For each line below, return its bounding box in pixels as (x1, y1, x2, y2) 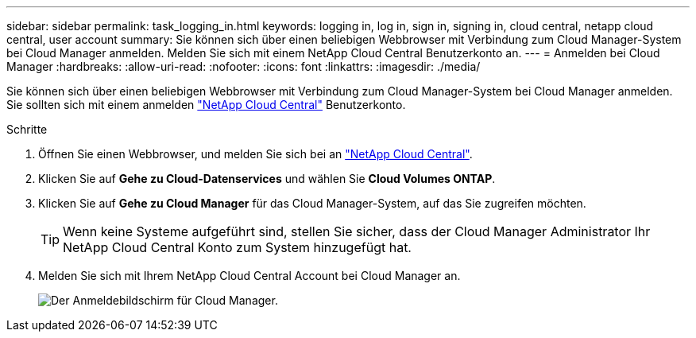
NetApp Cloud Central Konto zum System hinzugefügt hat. (63, 239, 412, 255)
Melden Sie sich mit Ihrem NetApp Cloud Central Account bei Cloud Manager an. (38, 269, 461, 282)
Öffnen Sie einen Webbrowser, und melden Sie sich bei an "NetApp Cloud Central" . (38, 147, 473, 161)
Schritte (6, 122, 48, 136)
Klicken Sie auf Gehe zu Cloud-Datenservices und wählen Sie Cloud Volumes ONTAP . (38, 172, 496, 185)
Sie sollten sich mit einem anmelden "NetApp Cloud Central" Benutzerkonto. (6, 98, 406, 111)
